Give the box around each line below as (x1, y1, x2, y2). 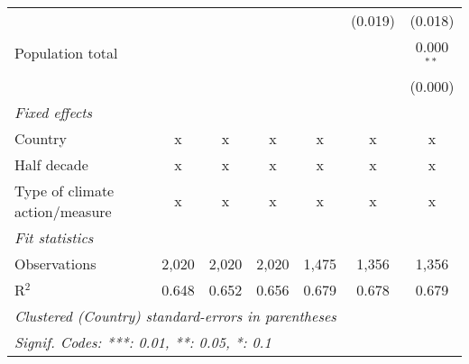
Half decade (14, 153, 88, 175)
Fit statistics (14, 226, 94, 248)
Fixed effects (14, 101, 93, 123)
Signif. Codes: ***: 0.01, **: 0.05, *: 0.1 (14, 331, 271, 352)
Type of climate (14, 179, 115, 201)
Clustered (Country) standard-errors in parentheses (14, 305, 336, 326)
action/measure (14, 200, 112, 222)
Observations (14, 252, 97, 274)
